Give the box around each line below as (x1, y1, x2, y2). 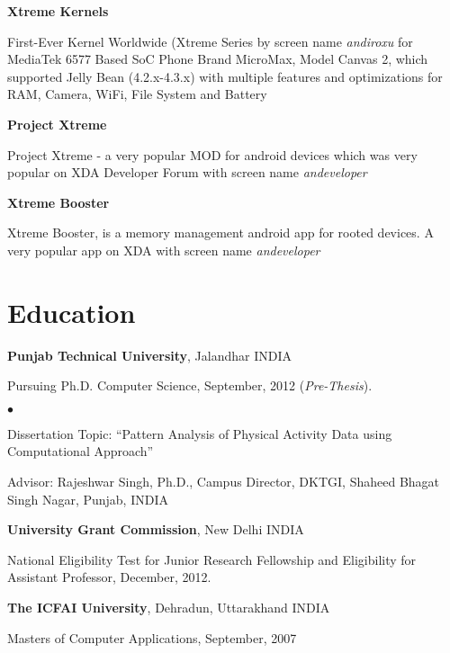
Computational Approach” (7, 442, 154, 461)
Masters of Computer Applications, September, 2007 (7, 628, 297, 647)
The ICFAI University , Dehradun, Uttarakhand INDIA (7, 598, 330, 616)
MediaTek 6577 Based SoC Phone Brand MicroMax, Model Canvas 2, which (7, 49, 428, 68)
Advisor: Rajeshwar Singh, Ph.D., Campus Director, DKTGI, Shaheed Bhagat (7, 472, 440, 491)
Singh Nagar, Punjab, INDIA (7, 489, 168, 508)
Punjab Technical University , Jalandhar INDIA (7, 345, 292, 364)
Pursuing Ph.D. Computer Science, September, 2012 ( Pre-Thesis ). (7, 376, 373, 395)
